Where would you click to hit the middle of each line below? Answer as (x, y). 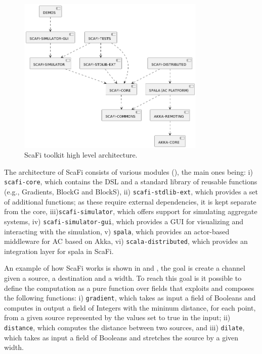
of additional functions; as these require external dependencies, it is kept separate (130, 201)
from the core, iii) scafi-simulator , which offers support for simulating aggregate (131, 211)
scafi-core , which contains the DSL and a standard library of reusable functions (131, 182)
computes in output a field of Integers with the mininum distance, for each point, (130, 307)
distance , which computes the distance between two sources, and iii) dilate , (124, 327)
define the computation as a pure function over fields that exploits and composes (129, 288)
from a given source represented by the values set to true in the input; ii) (117, 317)
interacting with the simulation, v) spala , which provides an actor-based (117, 231)
